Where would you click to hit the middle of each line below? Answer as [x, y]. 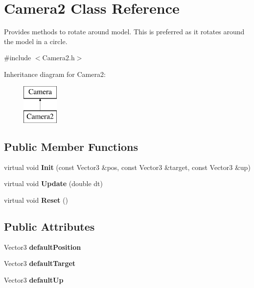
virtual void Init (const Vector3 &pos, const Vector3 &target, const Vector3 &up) [127, 167]
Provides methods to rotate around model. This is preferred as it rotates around [124, 32]
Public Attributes [49, 227]
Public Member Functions [71, 147]
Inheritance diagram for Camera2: [55, 74]
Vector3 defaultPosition [43, 247]
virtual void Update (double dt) [54, 183]
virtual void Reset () [36, 200]
